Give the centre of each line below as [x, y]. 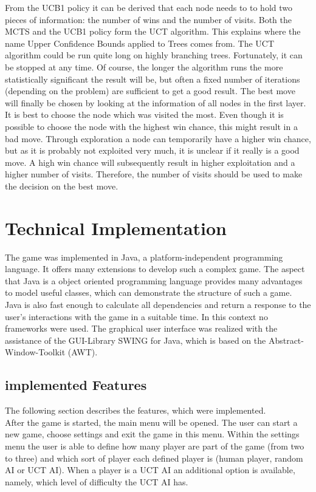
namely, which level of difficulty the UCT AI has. [97, 481]
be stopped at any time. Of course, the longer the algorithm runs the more [144, 67]
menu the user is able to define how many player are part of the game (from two [155, 446]
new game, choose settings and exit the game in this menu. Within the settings [152, 434]
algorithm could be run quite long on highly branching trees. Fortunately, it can [154, 55]
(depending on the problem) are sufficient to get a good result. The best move [150, 91]
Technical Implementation [116, 227]
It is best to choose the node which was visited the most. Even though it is [144, 114]
